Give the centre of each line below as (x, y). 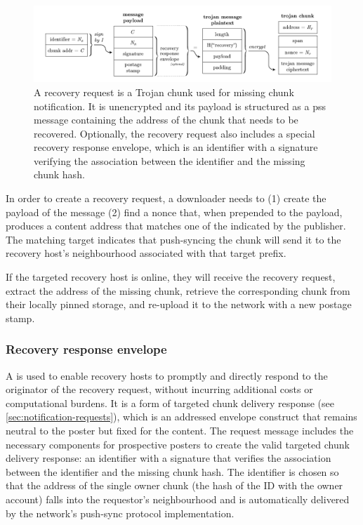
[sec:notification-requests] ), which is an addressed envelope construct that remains (181, 417)
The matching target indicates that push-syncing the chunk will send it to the (173, 239)
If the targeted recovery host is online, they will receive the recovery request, (171, 277)
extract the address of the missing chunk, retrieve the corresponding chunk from (178, 290)
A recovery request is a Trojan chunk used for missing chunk (164, 92)
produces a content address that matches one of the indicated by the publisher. (176, 226)
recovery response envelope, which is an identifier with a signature (176, 147)
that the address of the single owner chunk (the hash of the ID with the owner (174, 485)
